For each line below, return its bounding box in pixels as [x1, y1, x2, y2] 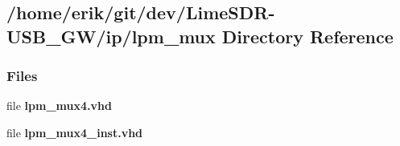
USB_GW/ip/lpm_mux [6, 23, 216, 48]
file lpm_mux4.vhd [6, 97, 112, 114]
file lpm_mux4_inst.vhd [6, 124, 143, 140]
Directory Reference [221, 23, 394, 48]
